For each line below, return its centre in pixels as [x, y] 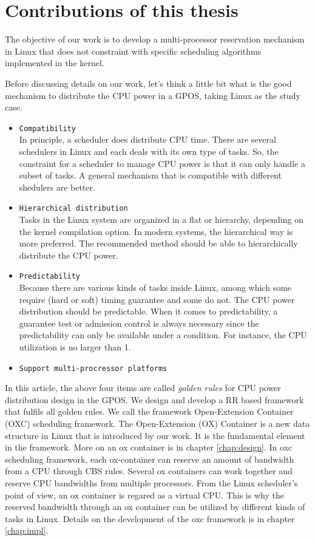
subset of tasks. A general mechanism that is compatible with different [150, 175]
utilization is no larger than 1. [75, 346]
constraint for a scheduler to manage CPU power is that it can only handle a [162, 163]
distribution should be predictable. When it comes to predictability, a [148, 311]
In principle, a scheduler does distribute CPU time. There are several [147, 139]
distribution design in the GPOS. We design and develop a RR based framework [154, 399]
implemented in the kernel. [55, 63]
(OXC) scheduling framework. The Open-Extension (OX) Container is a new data [157, 423]
